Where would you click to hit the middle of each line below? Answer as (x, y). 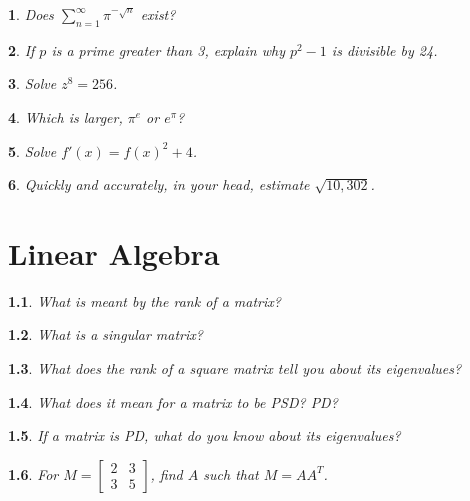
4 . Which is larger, (65, 116)
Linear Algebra (114, 252)
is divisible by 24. (384, 49)
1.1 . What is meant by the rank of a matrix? (144, 300)
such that (231, 473)
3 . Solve (32, 83)
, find (166, 473)
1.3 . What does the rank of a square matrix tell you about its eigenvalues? (235, 368)
